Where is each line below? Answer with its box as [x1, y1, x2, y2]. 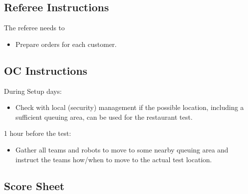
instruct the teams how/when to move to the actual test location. [15, 154, 212, 164]
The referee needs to [4, 22, 65, 33]
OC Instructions [4, 63, 88, 78]
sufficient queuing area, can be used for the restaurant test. [15, 111, 193, 122]
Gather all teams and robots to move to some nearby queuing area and [15, 144, 228, 154]
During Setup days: [4, 86, 62, 96]
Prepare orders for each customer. [15, 39, 117, 49]
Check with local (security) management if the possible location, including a [15, 102, 244, 112]
